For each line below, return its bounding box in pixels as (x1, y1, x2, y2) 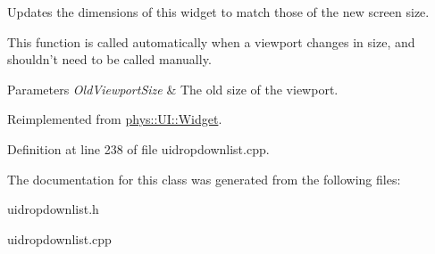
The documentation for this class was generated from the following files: (7, 169, 401, 188)
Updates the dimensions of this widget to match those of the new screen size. (7, 3, 430, 20)
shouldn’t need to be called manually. (7, 50, 212, 69)
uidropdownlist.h (7, 200, 99, 218)
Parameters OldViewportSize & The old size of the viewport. (7, 79, 339, 98)
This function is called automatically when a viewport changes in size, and (7, 32, 415, 51)
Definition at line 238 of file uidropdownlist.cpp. (7, 139, 270, 158)
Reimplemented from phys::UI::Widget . (7, 110, 222, 128)
